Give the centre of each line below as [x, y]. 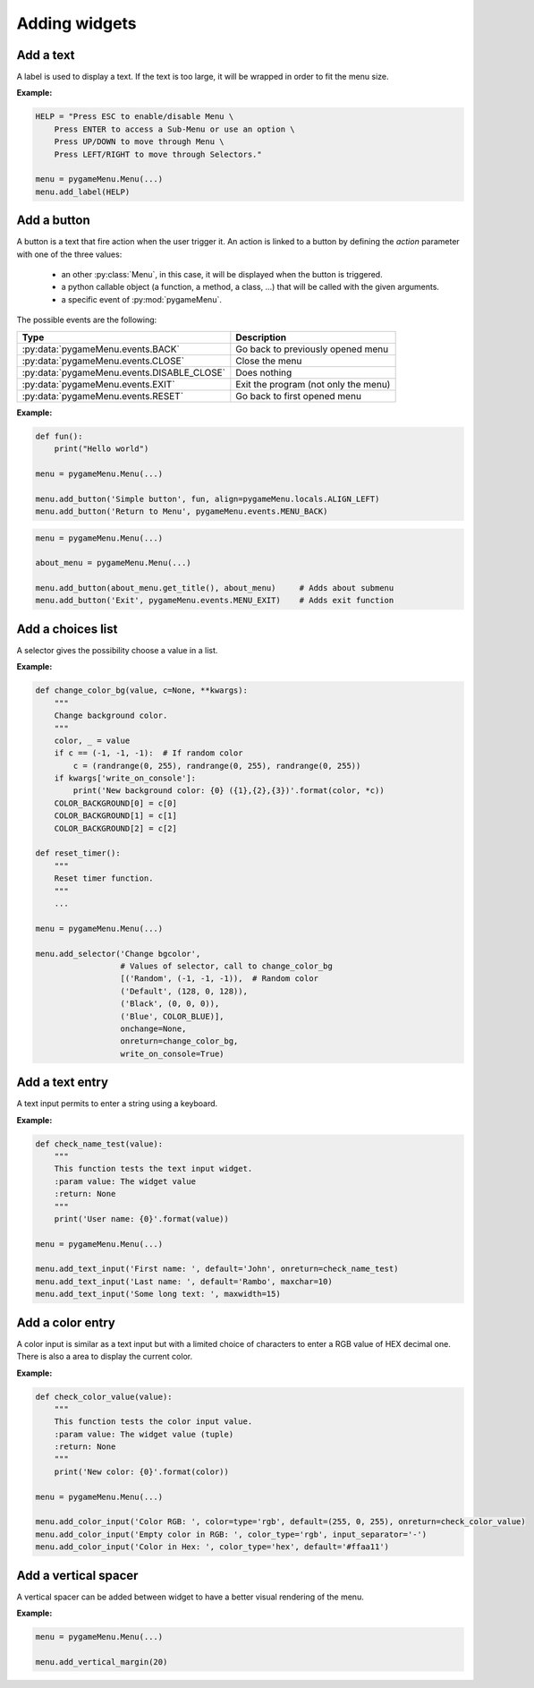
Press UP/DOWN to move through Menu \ [139, 142]
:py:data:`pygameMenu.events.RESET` [102, 396]
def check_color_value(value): [104, 1397]
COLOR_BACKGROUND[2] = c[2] [116, 828]
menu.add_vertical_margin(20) [102, 1662]
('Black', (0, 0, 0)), [170, 1004]
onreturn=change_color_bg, [179, 1041]
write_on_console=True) [172, 1053]
